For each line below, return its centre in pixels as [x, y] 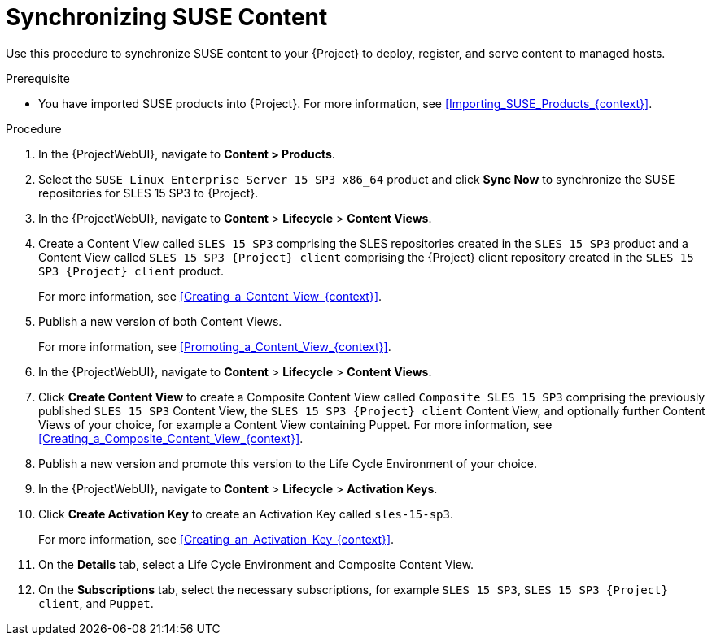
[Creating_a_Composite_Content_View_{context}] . [171, 438]
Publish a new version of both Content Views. [160, 321]
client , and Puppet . [96, 603]
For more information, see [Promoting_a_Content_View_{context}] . [215, 346]
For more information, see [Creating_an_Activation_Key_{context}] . [216, 539]
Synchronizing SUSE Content [167, 17]
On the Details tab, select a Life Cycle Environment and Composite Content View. [256, 564]
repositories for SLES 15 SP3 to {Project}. [149, 193]
